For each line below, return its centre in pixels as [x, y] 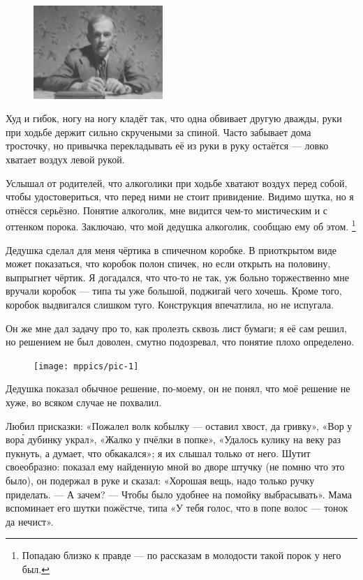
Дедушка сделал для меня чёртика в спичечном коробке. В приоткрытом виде [171, 250]
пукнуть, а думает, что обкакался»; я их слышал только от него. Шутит [158, 453]
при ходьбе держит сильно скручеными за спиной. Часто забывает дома [158, 132]
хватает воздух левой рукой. [65, 159]
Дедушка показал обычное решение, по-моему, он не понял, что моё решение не [178, 388]
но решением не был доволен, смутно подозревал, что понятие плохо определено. [180, 342]
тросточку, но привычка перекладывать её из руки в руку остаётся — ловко [167, 146]
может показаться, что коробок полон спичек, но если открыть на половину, [168, 263]
